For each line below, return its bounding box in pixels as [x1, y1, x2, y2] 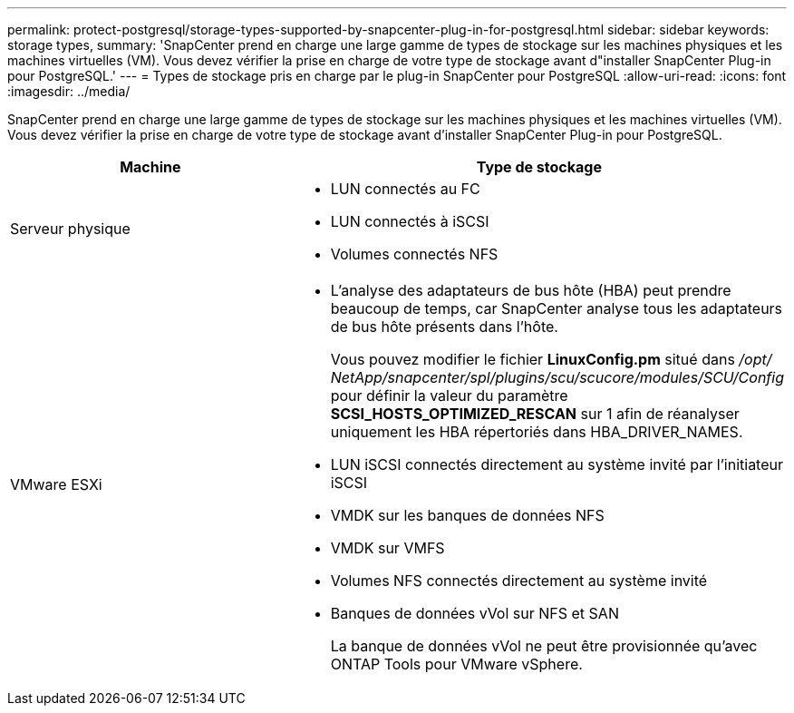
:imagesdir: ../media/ [7, 83, 131, 99]
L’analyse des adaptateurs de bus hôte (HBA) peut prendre [330, 281, 731, 299]
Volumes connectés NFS [330, 245, 499, 263]
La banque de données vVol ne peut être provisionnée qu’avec [330, 637, 758, 655]
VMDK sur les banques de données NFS [330, 506, 605, 524]
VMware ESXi [10, 475, 102, 493]
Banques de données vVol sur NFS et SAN [330, 604, 619, 622]
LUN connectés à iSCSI [330, 212, 489, 230]
